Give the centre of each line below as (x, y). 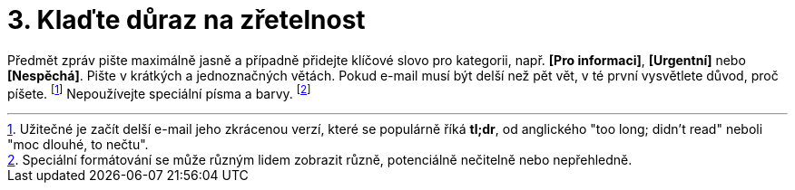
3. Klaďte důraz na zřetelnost (186, 20)
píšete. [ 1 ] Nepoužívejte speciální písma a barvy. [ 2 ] (159, 92)
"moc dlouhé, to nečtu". (78, 145)
